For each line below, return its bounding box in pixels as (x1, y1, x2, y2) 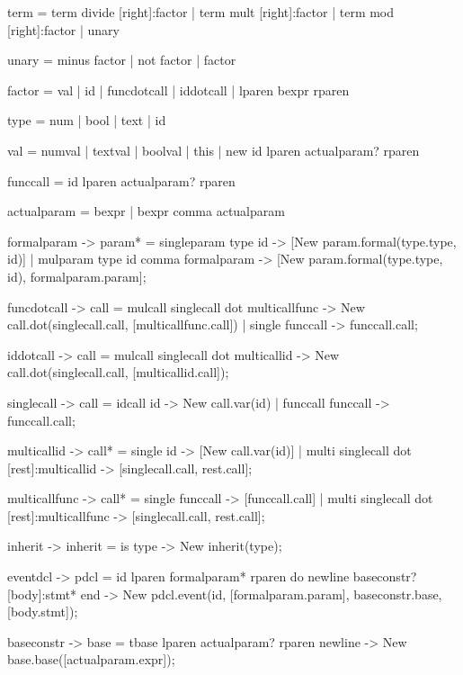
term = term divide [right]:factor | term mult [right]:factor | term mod (7, 3, 395, 21)
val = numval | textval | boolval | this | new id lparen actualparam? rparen (7, 140, 420, 159)
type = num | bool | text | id (7, 111, 166, 130)
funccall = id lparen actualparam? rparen (7, 171, 236, 190)
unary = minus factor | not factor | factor (7, 50, 236, 69)
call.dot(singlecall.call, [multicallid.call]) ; (7, 363, 229, 382)
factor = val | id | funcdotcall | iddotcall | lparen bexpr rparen (7, 80, 350, 99)
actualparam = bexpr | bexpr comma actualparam (7, 202, 285, 220)
